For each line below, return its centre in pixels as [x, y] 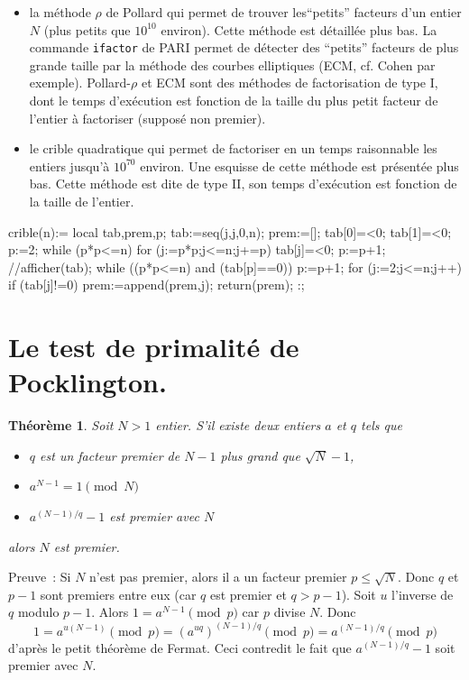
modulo [38, 612]
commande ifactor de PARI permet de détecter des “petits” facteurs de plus [244, 47]
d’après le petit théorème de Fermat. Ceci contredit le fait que [180, 647]
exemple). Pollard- [80, 83]
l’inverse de [423, 594]
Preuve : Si [40, 577]
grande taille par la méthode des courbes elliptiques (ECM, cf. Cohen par [232, 64]
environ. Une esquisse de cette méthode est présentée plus [299, 165]
